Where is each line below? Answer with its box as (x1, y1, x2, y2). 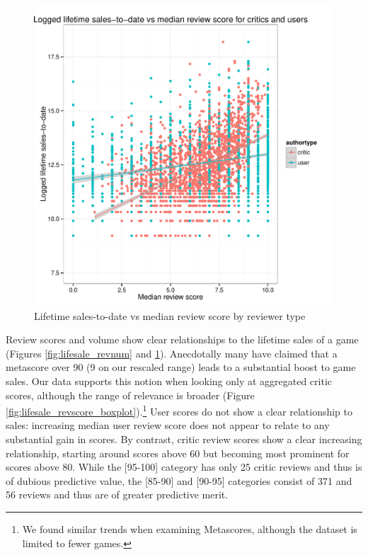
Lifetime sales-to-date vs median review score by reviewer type (34, 308, 306, 323)
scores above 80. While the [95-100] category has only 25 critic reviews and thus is (6, 459, 362, 474)
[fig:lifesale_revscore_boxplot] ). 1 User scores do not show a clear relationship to (6, 402, 353, 418)
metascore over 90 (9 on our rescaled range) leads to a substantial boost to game (6, 360, 356, 374)
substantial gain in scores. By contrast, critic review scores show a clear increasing (6, 432, 362, 446)
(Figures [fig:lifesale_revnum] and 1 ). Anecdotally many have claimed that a (6, 345, 338, 360)
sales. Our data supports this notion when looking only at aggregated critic (6, 373, 333, 388)
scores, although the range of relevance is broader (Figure (6, 387, 255, 402)
